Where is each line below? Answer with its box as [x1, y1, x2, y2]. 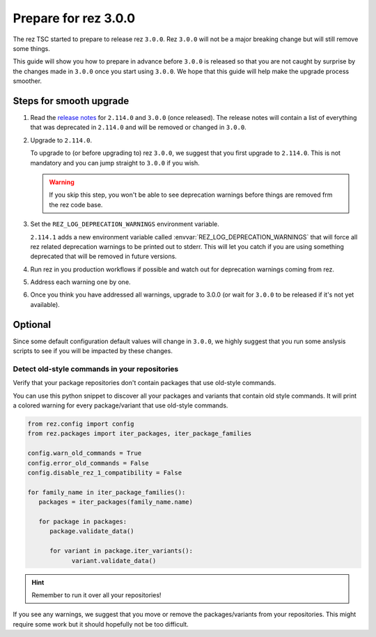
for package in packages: [38, 517, 127, 525]
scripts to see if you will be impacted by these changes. [13, 347, 173, 355]
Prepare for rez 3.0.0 [13, 10, 136, 26]
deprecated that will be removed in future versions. [30, 252, 177, 261]
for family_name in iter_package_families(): [27, 488, 186, 496]
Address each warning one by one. [30, 278, 132, 286]
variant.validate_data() [71, 557, 157, 564]
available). [30, 300, 61, 308]
